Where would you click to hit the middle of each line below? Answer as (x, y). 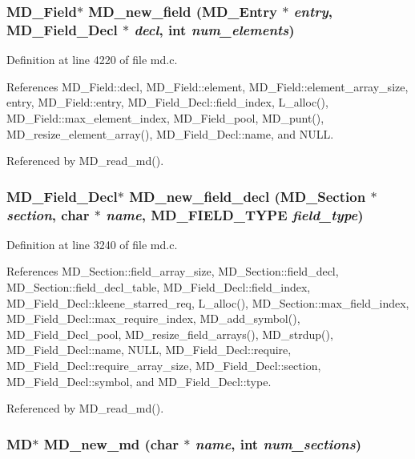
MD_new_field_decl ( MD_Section (248, 196)
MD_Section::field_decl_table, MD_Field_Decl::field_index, (159, 287)
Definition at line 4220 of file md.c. (92, 60)
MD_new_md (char (111, 443)
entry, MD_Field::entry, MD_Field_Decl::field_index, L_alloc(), (167, 102)
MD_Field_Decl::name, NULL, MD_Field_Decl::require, (149, 350)
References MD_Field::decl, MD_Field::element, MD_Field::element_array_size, (207, 86)
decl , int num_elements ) (214, 29)
